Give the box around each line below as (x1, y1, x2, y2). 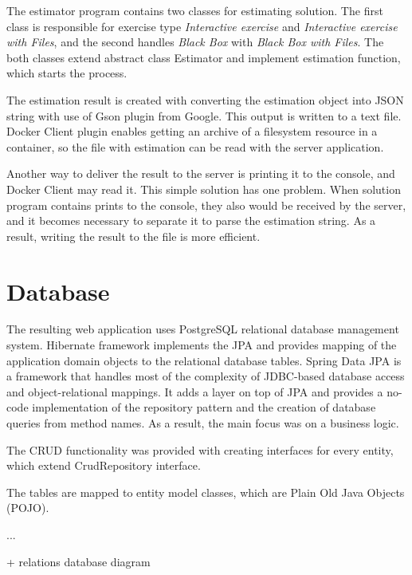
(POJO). (6, 499, 49, 516)
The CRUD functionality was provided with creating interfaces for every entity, (6, 441, 394, 458)
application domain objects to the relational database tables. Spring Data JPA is (6, 352, 402, 368)
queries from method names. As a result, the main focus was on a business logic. (6, 415, 399, 431)
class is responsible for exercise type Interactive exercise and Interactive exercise (6, 18, 398, 34)
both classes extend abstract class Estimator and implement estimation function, (6, 49, 401, 65)
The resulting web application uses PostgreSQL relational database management (6, 321, 399, 337)
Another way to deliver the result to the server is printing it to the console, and (6, 165, 395, 182)
